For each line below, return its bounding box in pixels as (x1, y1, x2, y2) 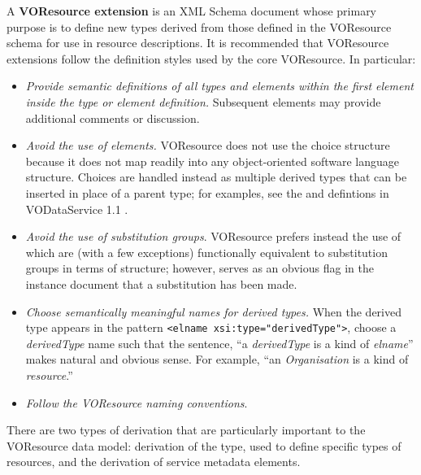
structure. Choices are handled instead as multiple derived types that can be (25, 168, 407, 185)
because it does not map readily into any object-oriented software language (25, 152, 400, 169)
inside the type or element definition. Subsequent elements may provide (25, 93, 381, 110)
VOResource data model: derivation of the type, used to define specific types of (7, 437, 401, 454)
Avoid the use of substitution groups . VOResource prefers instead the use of (25, 228, 401, 245)
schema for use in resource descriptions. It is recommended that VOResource (7, 34, 389, 51)
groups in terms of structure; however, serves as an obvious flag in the (25, 259, 374, 277)
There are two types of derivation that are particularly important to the (7, 421, 366, 438)
